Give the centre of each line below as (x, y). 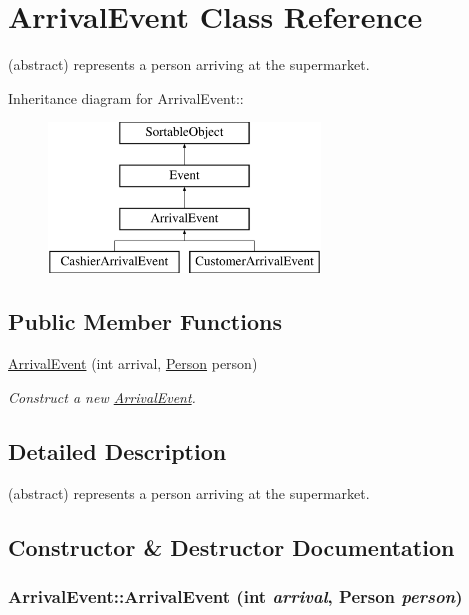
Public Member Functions (145, 321)
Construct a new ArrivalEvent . (102, 396)
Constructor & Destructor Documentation (231, 546)
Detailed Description (117, 450)
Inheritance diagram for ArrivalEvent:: (126, 97)
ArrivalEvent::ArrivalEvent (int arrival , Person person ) (235, 595)
